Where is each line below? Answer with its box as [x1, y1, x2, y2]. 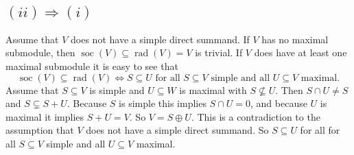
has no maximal [261, 32, 329, 46]
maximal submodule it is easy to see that [5, 59, 178, 73]
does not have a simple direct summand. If [71, 32, 250, 46]
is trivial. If [195, 45, 243, 60]
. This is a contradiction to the [191, 109, 320, 123]
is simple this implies [119, 96, 206, 110]
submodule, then [5, 45, 75, 60]
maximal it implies [5, 109, 84, 123]
